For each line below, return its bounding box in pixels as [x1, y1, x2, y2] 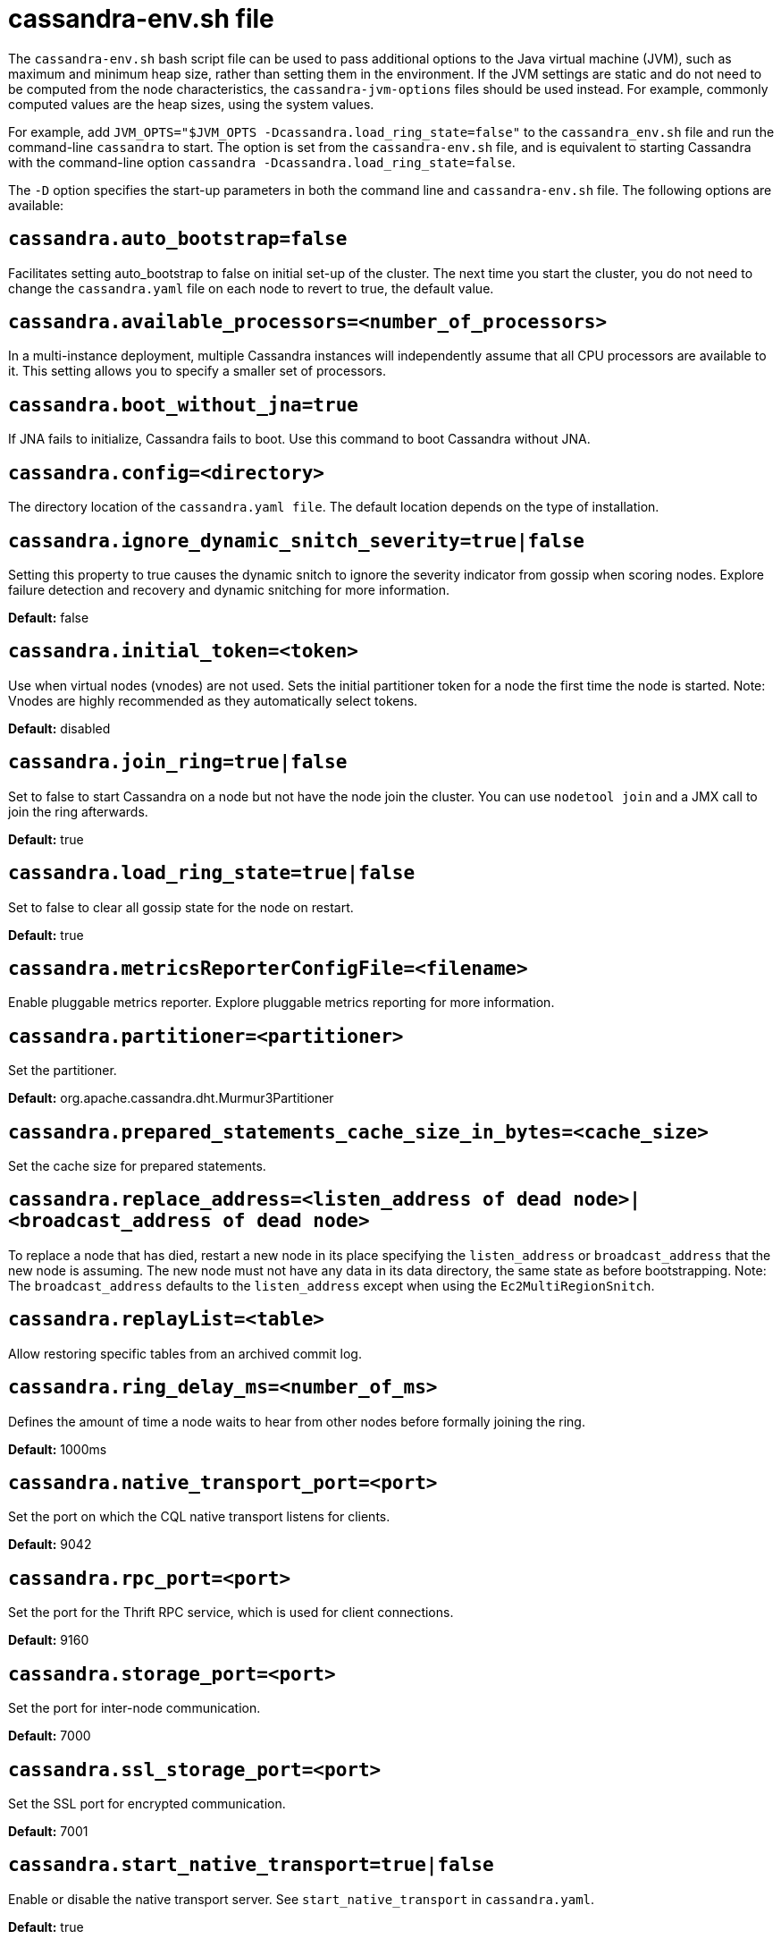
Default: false [8, 609, 89, 625]
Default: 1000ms [8, 1441, 107, 1457]
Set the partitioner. [8, 1063, 117, 1079]
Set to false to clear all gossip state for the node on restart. [8, 899, 354, 915]
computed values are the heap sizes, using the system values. [8, 96, 374, 112]
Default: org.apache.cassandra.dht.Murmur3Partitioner [8, 1090, 334, 1106]
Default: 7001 [8, 1823, 88, 1839]
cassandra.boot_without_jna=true [8, 394, 358, 416]
